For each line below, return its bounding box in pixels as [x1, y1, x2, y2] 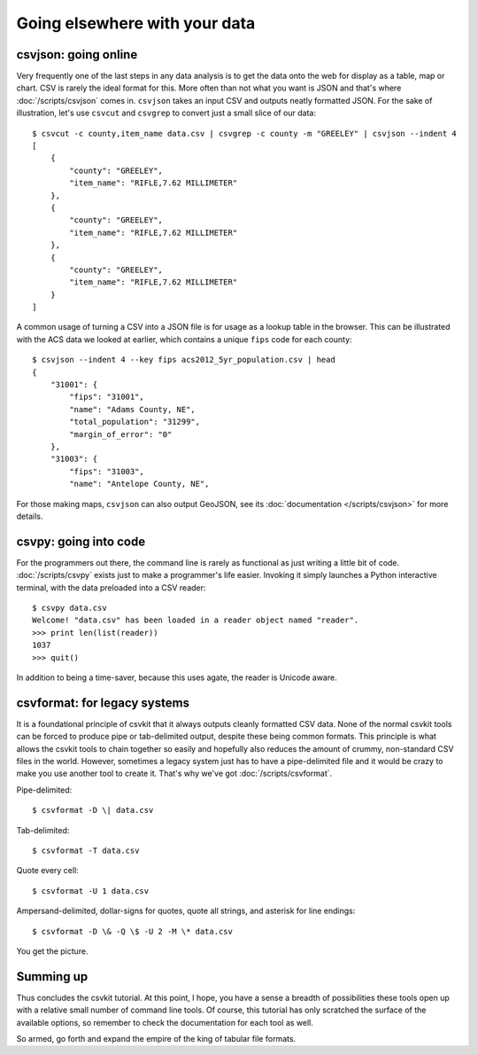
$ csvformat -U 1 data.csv [32, 886, 150, 895]
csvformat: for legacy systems [16, 695, 190, 710]
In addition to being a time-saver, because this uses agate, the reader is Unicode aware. [16, 672, 337, 683]
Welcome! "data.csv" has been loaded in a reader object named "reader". [32, 615, 359, 625]
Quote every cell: [16, 865, 79, 876]
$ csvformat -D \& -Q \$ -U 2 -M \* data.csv [32, 926, 234, 936]
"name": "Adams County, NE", [69, 404, 197, 414]
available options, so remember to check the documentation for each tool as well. [16, 1017, 314, 1028]
